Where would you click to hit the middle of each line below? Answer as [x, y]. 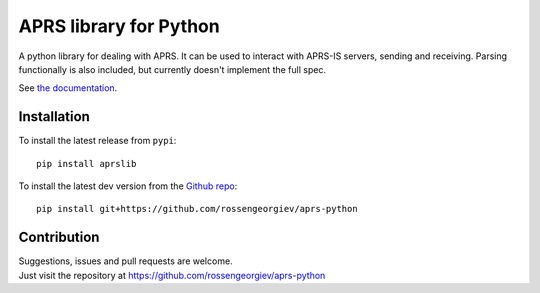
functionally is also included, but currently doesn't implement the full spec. [172, 69]
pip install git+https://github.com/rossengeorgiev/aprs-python [197, 209]
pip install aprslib [86, 163]
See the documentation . [68, 88]
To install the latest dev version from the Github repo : [128, 186]
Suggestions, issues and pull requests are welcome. [126, 261]
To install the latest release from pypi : [97, 141]
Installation [54, 116]
